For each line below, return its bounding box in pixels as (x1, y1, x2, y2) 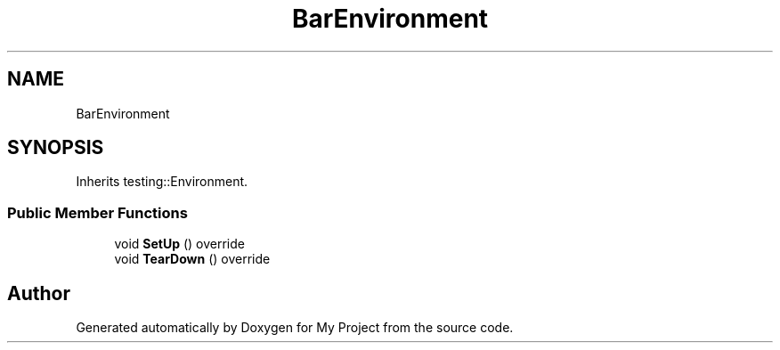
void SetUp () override (114, 236, 245, 252)
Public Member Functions (7, 203, 188, 222)
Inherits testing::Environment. (76, 174, 248, 190)
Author (7, 281, 70, 305)
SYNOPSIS (7, 136, 104, 159)
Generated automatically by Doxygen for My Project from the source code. (76, 320, 514, 336)
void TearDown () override (114, 251, 271, 267)
